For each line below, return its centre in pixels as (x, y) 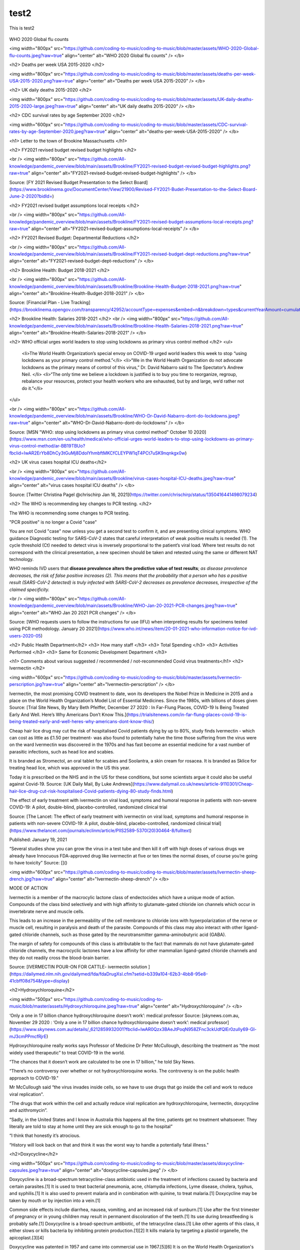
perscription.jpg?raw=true (36, 684)
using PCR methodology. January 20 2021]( (54, 629)
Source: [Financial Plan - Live (39, 302)
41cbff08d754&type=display (38, 981)
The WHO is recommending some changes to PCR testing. (69, 513)
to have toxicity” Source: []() (38, 863)
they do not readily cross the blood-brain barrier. (59, 957)
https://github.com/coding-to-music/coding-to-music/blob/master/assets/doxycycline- (155, 1163)
